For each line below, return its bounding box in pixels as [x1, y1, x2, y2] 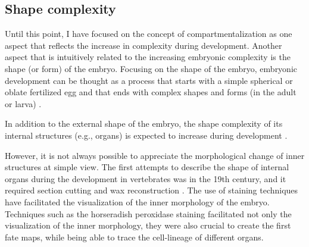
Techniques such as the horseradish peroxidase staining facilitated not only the [5, 207, 292, 220]
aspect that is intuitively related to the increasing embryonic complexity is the [5, 51, 291, 63]
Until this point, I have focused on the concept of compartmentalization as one [5, 27, 292, 40]
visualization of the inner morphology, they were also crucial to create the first [5, 219, 291, 232]
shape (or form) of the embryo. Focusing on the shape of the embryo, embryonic [5, 62, 298, 74]
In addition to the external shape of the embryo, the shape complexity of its [5, 117, 283, 130]
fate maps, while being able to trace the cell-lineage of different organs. [5, 230, 264, 243]
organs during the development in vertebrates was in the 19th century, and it [5, 172, 286, 185]
